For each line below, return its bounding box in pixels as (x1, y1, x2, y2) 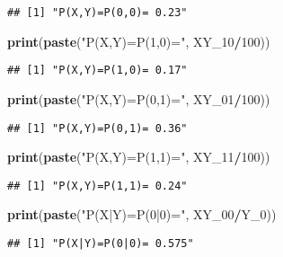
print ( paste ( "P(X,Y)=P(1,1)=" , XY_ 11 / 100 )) (7, 147, 270, 166)
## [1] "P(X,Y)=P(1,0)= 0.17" (7, 64, 188, 77)
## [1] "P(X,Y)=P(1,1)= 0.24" (7, 179, 188, 192)
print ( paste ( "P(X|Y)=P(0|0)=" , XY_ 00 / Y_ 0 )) (7, 205, 277, 224)
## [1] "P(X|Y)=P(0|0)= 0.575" (7, 237, 194, 250)
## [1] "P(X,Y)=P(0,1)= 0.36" (7, 121, 188, 135)
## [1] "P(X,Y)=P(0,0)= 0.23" (7, 6, 188, 19)
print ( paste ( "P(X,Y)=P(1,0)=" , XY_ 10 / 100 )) (7, 31, 270, 50)
